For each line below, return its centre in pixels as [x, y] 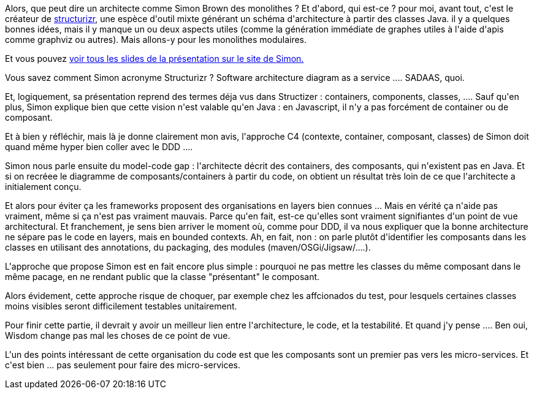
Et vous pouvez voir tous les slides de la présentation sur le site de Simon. [154, 59]
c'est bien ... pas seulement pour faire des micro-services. [123, 365]
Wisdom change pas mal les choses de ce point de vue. [118, 335]
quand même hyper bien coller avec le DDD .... [99, 147]
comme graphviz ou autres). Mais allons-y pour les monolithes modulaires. [156, 40]
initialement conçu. [43, 187]
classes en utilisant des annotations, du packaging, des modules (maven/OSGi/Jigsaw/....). [188, 247]
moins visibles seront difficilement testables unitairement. [121, 306]
